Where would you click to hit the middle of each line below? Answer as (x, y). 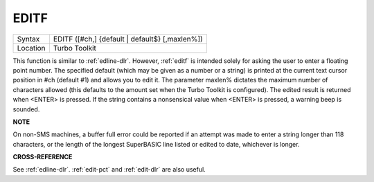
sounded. (26, 109)
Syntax (28, 39)
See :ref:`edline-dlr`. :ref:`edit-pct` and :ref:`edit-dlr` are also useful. (109, 170)
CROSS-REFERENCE (43, 157)
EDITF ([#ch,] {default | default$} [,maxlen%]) (128, 39)
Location (31, 48)
